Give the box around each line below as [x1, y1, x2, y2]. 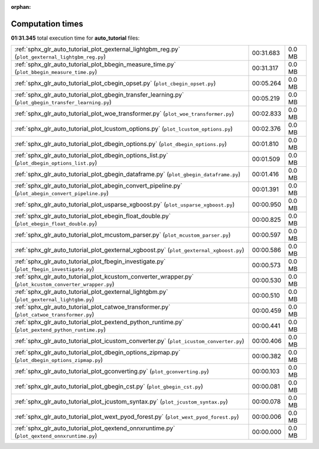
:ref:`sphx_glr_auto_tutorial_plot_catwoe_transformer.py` [14, 303, 171, 311]
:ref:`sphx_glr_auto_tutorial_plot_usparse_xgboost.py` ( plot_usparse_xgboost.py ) [14, 201, 235, 209]
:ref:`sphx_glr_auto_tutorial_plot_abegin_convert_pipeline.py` [14, 182, 183, 190]
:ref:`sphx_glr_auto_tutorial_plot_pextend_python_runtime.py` [14, 318, 184, 327]
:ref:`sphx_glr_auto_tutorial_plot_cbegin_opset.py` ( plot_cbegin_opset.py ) [14, 79, 216, 88]
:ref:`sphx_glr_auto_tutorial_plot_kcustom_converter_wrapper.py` [14, 273, 194, 281]
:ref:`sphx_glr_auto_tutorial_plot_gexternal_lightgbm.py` [14, 288, 168, 296]
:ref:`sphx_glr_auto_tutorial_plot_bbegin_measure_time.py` [14, 60, 177, 69]
